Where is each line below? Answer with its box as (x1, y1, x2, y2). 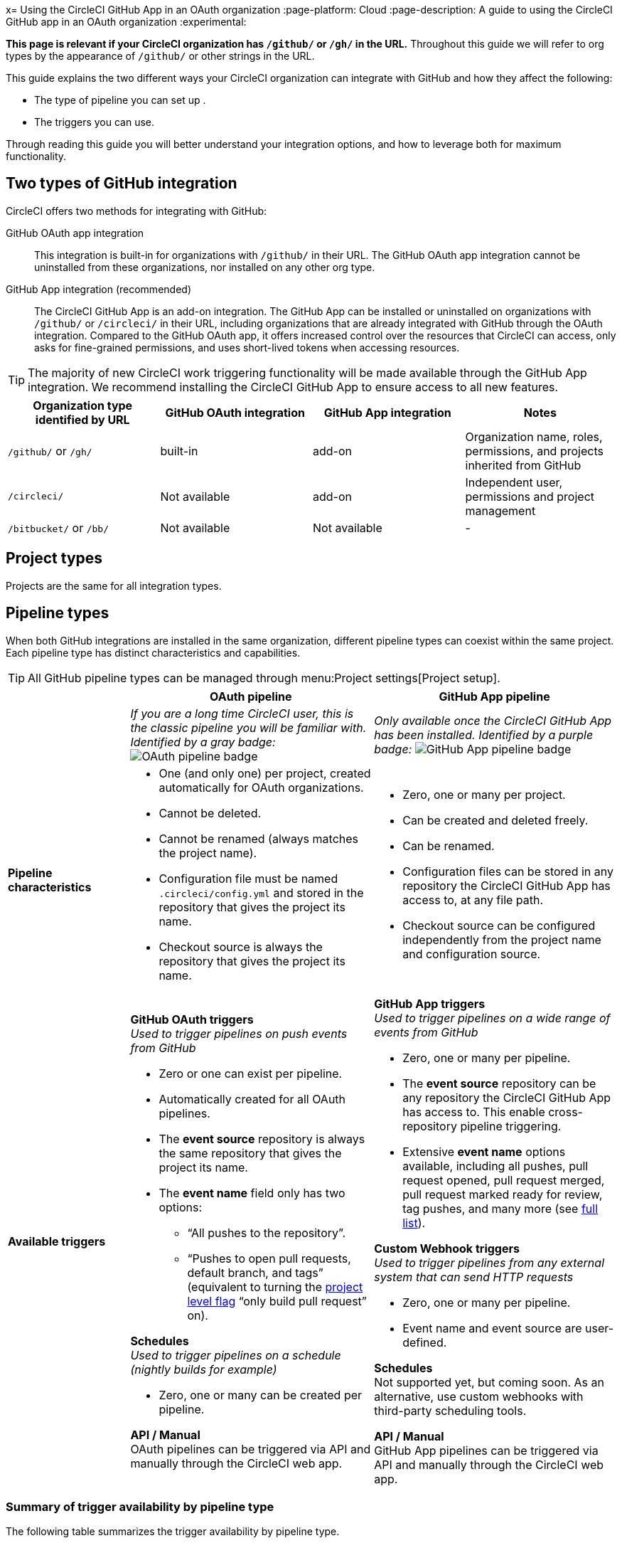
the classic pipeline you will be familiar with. (130, 720, 367, 735)
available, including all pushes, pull (402, 1158, 589, 1173)
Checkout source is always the (159, 939, 323, 954)
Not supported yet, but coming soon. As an (374, 1374, 604, 1389)
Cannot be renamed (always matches (159, 831, 359, 846)
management (465, 503, 536, 518)
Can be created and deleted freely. (402, 812, 589, 827)
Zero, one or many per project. (402, 787, 566, 802)
